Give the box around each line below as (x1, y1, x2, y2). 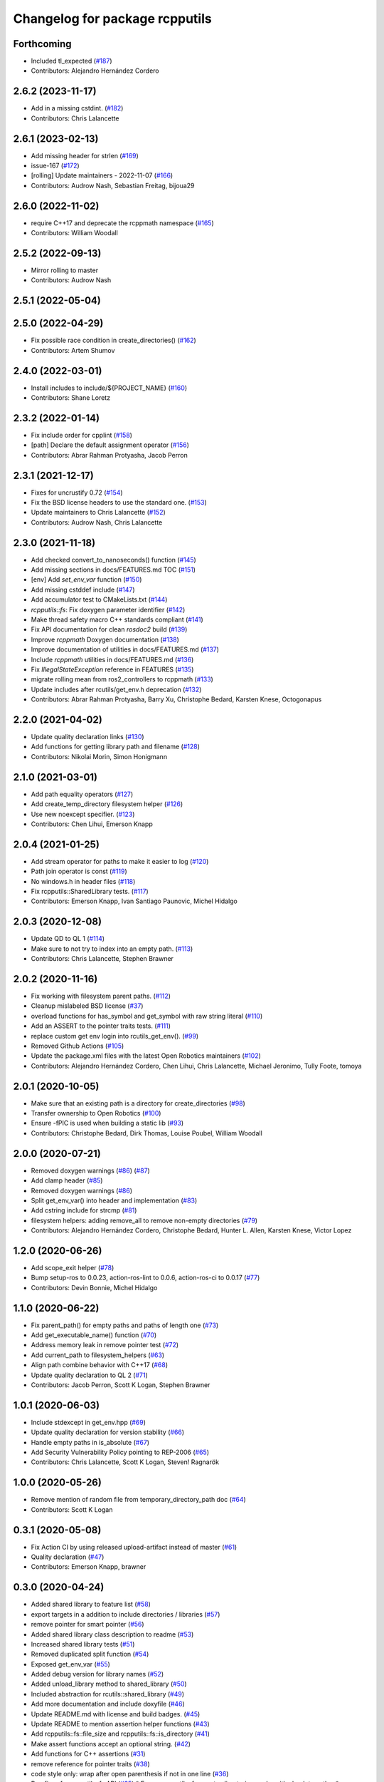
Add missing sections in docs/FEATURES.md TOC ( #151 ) (31, 565, 196, 574)
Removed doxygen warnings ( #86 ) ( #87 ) (31, 1166, 151, 1175)
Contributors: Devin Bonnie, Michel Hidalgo (31, 1283, 158, 1292)
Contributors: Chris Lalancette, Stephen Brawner (31, 954, 174, 963)
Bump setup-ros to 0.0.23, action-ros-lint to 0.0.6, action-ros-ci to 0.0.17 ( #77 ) (31, 1273, 260, 1282)
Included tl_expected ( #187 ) (31, 57, 113, 66)
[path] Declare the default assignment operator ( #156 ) (31, 441, 190, 449)
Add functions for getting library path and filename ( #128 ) (31, 742, 201, 751)
